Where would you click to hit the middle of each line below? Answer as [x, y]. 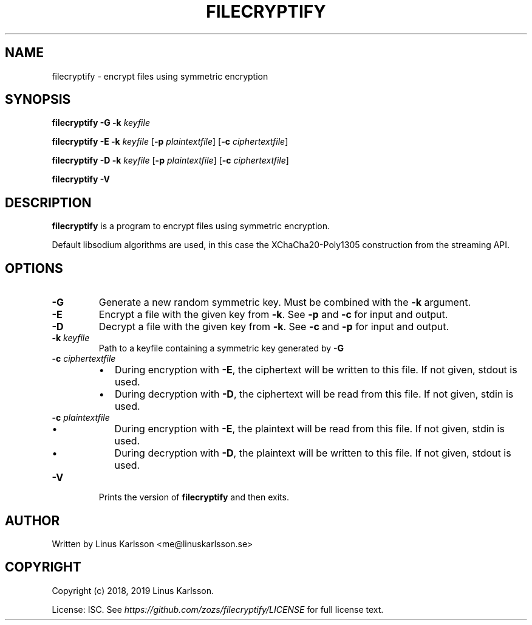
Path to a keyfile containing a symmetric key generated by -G [221, 348]
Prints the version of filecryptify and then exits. [194, 497]
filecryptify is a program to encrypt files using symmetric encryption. [191, 226]
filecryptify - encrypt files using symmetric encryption [160, 76]
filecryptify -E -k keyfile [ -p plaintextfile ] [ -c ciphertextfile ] [170, 142]
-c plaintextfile [81, 418]
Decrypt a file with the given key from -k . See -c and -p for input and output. [274, 327]
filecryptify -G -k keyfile [101, 123]
